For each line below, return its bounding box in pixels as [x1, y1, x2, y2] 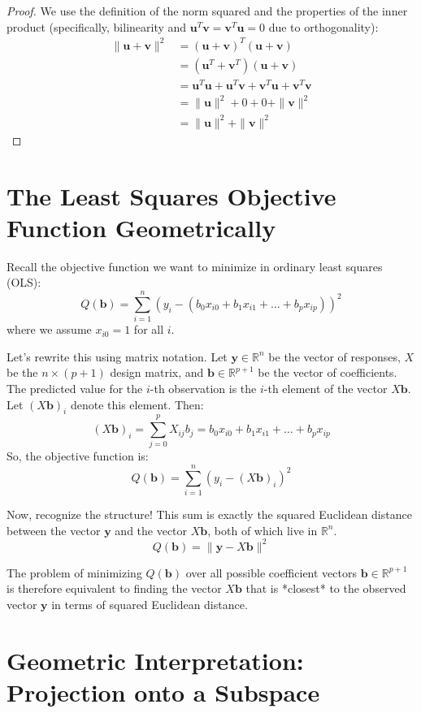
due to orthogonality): [268, 18, 379, 35]
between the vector [7, 521, 101, 538]
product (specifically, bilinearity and [7, 18, 187, 35]
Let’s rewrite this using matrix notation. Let [7, 348, 228, 365]
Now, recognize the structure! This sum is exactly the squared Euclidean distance [7, 506, 412, 523]
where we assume [7, 321, 92, 338]
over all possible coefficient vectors [185, 564, 357, 581]
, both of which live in [207, 521, 318, 538]
